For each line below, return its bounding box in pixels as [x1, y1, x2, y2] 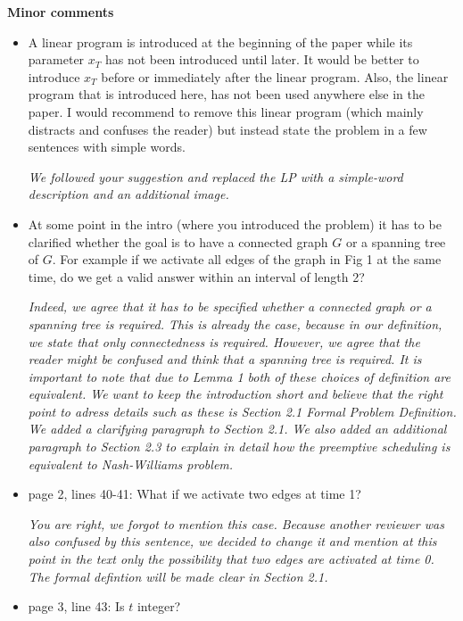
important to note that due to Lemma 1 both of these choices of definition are [28, 367, 451, 385]
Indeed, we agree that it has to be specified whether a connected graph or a [28, 297, 432, 316]
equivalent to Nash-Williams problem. [28, 454, 234, 473]
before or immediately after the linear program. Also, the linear [101, 67, 449, 86]
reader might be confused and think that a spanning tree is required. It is [28, 350, 422, 368]
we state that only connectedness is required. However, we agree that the [28, 332, 420, 351]
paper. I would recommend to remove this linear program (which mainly [28, 102, 424, 120]
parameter [28, 50, 85, 69]
